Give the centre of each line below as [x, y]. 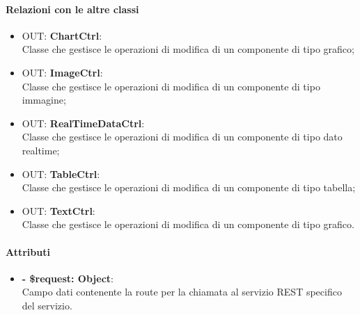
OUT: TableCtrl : [61, 173]
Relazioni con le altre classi [72, 9]
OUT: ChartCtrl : [62, 35]
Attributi [28, 251]
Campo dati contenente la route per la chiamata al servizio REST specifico [182, 292]
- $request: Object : [68, 278]
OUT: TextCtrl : [58, 210]
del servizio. [47, 305]
